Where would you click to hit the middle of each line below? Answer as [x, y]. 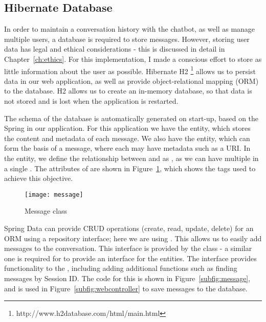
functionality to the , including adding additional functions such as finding [121, 268]
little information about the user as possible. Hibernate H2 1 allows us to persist [130, 70]
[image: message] [54, 194]
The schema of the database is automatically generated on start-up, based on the [131, 118]
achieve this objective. [39, 178]
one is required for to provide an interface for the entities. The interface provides [130, 258]
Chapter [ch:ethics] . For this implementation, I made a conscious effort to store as [133, 59]
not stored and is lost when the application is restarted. [91, 101]
